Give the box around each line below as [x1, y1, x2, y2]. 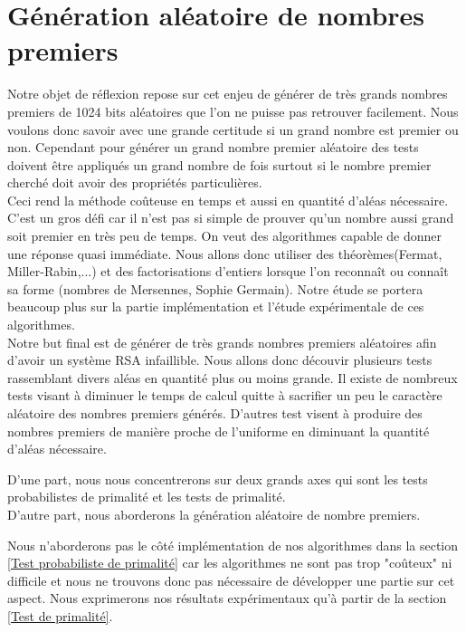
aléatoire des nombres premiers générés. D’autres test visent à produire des [7, 404, 423, 422]
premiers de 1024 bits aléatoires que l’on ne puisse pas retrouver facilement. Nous [7, 101, 459, 120]
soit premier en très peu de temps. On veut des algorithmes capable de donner [7, 226, 442, 245]
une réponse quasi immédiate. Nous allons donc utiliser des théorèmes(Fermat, [7, 244, 442, 263]
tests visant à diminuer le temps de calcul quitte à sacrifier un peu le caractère [7, 386, 442, 405]
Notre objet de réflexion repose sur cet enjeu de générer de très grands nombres [7, 84, 448, 103]
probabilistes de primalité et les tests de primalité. [7, 487, 286, 506]
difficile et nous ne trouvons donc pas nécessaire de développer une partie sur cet [7, 570, 455, 589]
